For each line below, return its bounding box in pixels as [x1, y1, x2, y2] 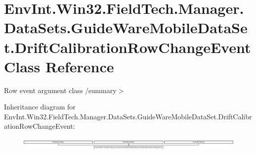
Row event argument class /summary [4, 85, 117, 95]
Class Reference [4, 56, 114, 76]
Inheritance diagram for [4, 102, 76, 112]
